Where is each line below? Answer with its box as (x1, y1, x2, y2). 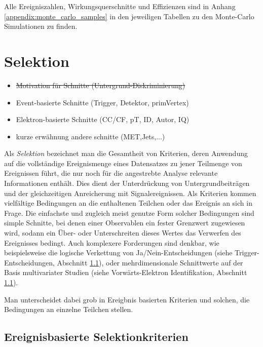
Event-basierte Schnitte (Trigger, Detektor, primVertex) (16, 97, 189, 107)
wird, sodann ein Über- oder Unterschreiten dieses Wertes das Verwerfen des (4, 227, 241, 238)
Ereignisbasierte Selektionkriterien (4, 329, 189, 344)
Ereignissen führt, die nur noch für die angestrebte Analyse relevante (4, 168, 218, 178)
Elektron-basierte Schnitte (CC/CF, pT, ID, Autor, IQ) (16, 114, 190, 125)
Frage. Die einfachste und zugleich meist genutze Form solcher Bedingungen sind (4, 207, 254, 218)
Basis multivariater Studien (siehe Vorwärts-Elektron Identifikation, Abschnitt (4, 267, 247, 278)
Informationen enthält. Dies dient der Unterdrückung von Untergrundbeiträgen (4, 178, 250, 188)
